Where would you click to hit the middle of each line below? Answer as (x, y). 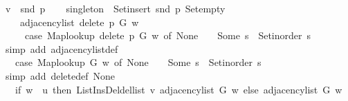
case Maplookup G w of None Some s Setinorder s (138, 62)
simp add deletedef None (60, 75)
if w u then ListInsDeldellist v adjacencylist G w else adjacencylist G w (178, 89)
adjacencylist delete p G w (79, 22)
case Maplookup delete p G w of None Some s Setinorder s (168, 35)
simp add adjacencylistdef (62, 48)
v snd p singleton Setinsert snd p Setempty (115, 8)
